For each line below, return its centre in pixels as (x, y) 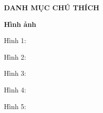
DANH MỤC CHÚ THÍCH (52, 7)
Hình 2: (15, 56)
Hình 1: (15, 40)
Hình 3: (15, 73)
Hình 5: (15, 106)
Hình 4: (15, 89)
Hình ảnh (20, 24)
